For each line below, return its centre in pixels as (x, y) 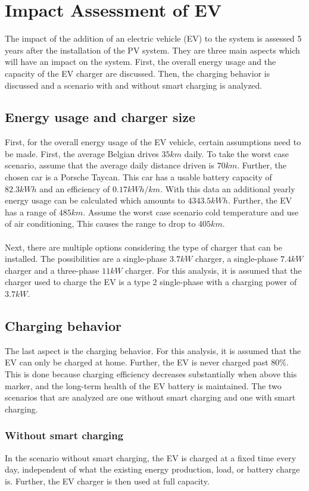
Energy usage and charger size (100, 117)
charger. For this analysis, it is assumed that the (213, 270)
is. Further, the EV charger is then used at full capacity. (107, 481)
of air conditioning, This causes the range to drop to (100, 223)
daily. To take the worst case (236, 153)
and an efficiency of (75, 188)
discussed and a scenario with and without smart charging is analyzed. (134, 85)
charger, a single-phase (237, 259)
